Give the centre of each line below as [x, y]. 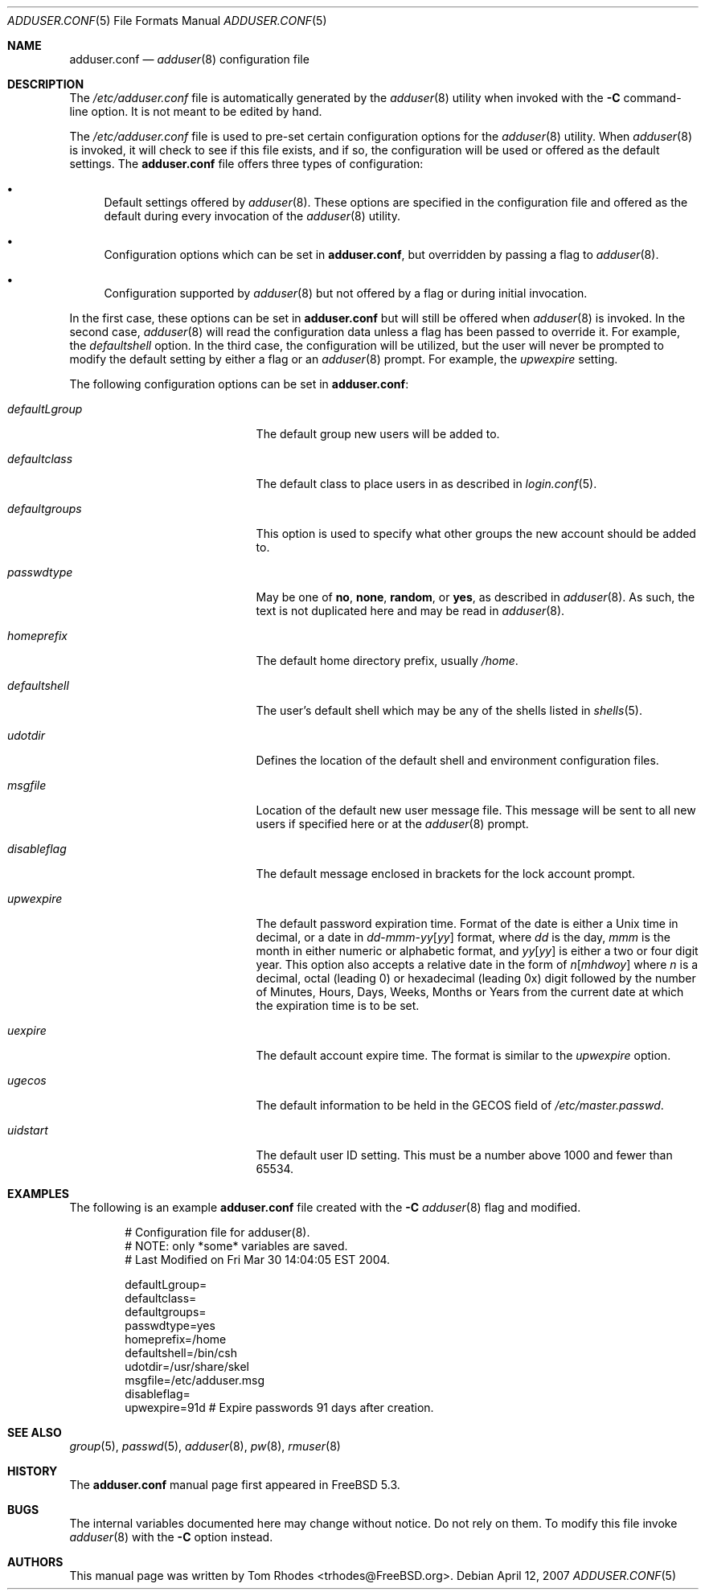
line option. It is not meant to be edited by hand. [196, 111]
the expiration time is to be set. [338, 1005]
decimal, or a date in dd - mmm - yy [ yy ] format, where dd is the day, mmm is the [463, 937]
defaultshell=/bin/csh [181, 1353]
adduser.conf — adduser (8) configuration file [189, 59]
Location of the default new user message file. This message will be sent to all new [476, 810]
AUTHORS [35, 1562]
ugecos [27, 1080]
